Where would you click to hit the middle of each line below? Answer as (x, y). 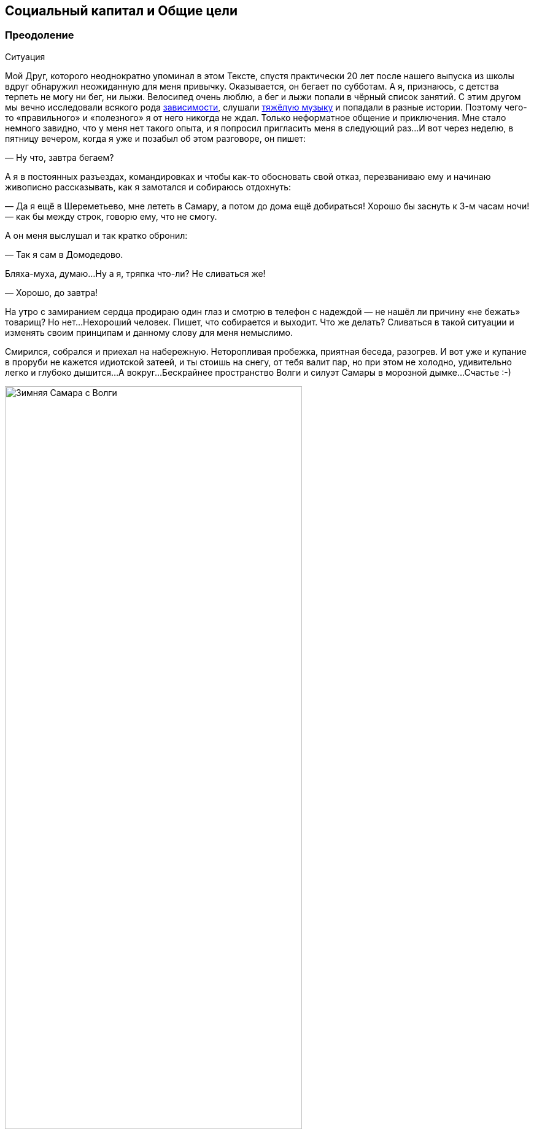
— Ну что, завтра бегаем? (60, 157)
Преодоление (40, 35)
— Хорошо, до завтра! (52, 292)
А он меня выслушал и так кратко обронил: (96, 235)
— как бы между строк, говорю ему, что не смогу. (111, 216)
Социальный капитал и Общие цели (122, 11)
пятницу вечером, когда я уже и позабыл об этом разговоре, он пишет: (156, 138)
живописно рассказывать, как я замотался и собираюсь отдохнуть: (148, 187)
